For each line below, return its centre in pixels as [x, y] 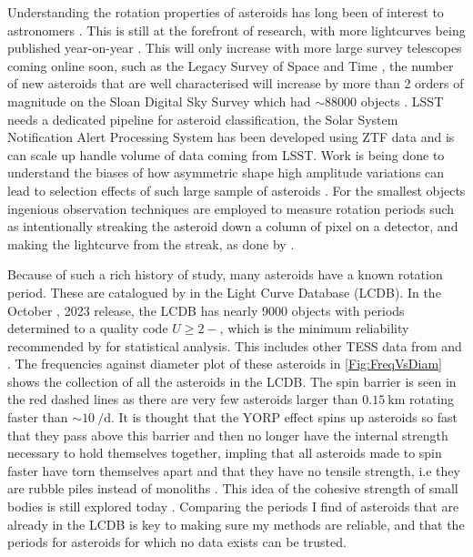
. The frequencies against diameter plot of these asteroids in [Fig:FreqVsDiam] [225, 364]
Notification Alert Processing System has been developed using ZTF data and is [231, 137]
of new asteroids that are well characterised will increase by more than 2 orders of [236, 83]
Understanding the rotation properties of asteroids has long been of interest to [226, 12]
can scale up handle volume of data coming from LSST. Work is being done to [226, 154]
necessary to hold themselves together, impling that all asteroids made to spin [225, 453]
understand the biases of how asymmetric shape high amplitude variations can [226, 172]
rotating [432, 399]
